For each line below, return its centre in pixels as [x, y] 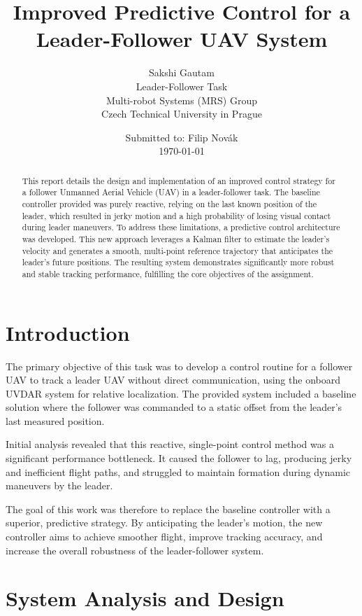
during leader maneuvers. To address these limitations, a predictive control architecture [181, 227]
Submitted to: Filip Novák [182, 137]
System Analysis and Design [145, 598]
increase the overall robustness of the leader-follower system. [135, 550]
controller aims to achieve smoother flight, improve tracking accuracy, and [164, 537]
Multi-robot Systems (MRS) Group [181, 100]
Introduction [68, 332]
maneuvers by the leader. [59, 485]
